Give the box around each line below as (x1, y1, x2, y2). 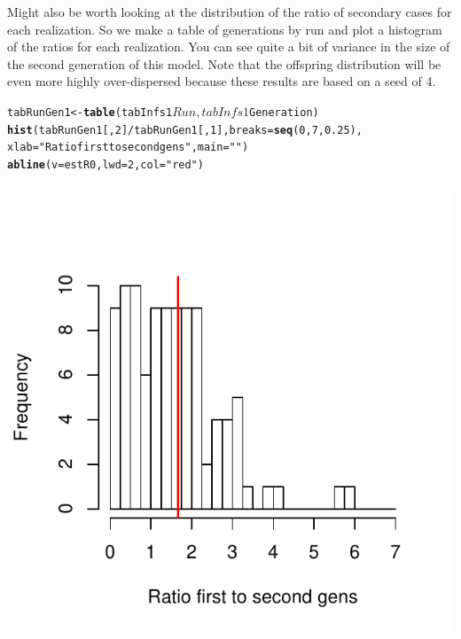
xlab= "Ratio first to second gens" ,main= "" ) (7, 141, 249, 154)
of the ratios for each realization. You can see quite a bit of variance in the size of (7, 37, 450, 56)
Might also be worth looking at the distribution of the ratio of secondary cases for (7, 3, 452, 20)
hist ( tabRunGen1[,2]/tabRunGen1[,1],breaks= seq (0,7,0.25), (7, 123, 363, 136)
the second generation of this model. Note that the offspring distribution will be (7, 54, 441, 73)
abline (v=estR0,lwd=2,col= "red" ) (7, 158, 204, 171)
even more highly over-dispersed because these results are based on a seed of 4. (7, 72, 436, 90)
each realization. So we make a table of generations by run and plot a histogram (7, 19, 442, 38)
